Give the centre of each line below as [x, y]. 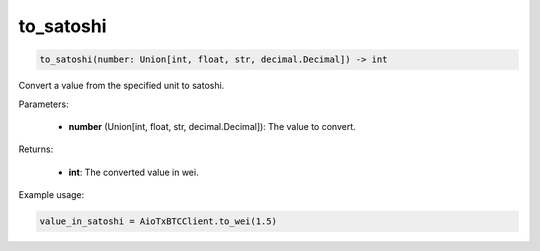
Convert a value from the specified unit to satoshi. [121, 86]
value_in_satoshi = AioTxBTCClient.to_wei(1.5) [158, 221]
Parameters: [43, 104]
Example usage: [51, 195]
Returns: [36, 149]
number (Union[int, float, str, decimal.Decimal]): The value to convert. [212, 126]
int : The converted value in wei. [133, 172]
